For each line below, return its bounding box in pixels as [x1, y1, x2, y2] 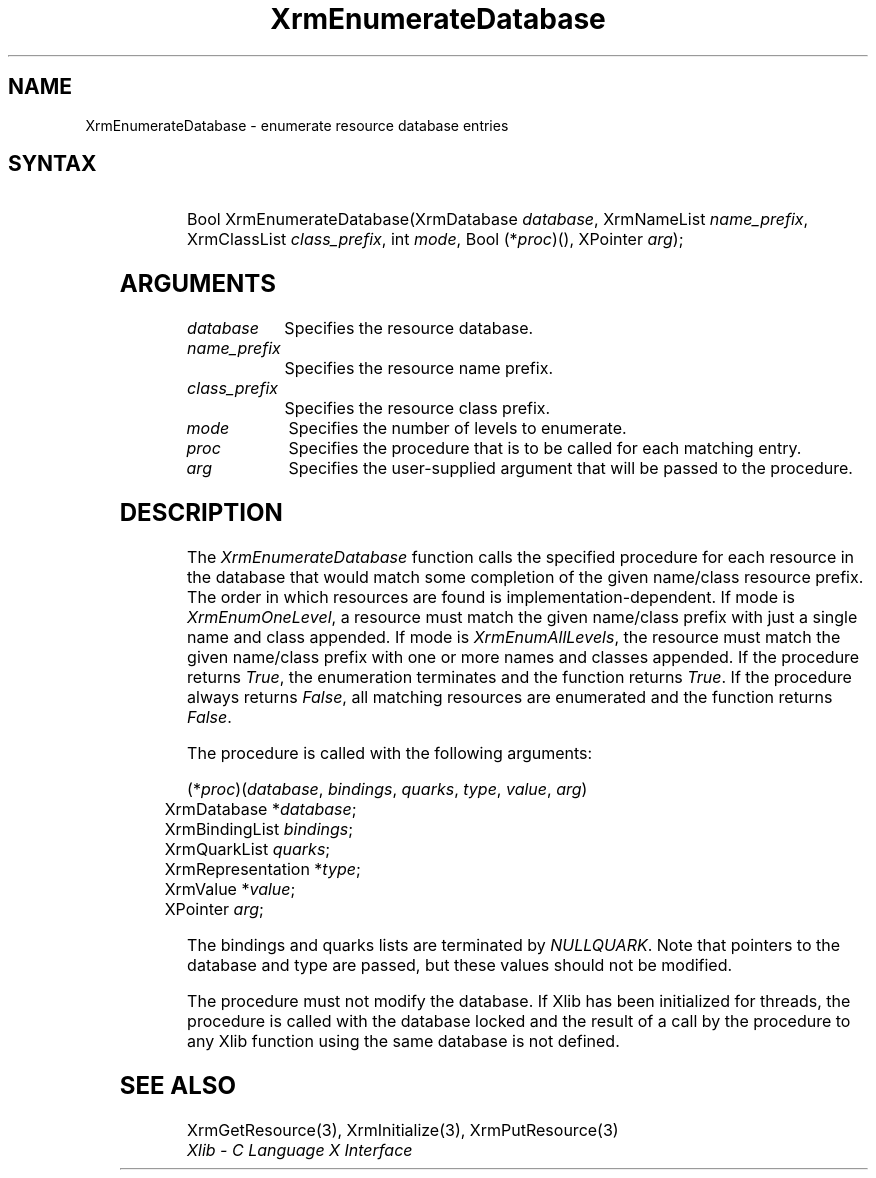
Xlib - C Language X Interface [187, 1139, 413, 1160]
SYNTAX [8, 151, 97, 177]
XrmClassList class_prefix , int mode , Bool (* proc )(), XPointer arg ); [187, 229, 684, 250]
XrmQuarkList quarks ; [164, 839, 331, 860]
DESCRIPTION [119, 498, 283, 528]
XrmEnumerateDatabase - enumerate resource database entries [85, 116, 509, 134]
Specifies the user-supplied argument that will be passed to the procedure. [288, 458, 853, 479]
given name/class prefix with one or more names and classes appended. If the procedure [187, 647, 860, 668]
